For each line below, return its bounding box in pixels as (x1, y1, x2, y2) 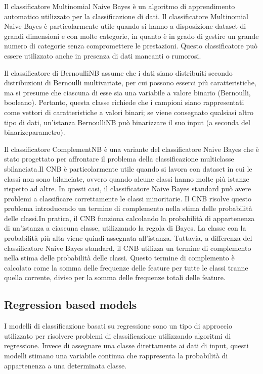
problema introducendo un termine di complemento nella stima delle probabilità (4, 203, 252, 213)
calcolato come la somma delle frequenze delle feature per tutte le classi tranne (4, 262, 248, 273)
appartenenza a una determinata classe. (4, 360, 127, 370)
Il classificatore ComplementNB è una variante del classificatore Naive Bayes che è (4, 143, 259, 154)
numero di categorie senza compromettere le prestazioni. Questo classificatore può (4, 40, 258, 51)
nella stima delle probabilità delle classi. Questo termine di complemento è (4, 252, 235, 263)
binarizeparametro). (4, 127, 65, 137)
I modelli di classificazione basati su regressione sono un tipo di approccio (4, 320, 232, 331)
